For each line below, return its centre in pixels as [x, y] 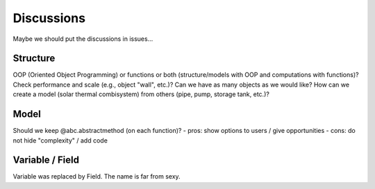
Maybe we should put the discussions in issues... [83, 39]
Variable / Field [46, 160]
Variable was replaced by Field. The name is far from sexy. [97, 177]
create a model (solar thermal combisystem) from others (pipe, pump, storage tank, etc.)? [141, 94]
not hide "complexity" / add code [60, 140]
